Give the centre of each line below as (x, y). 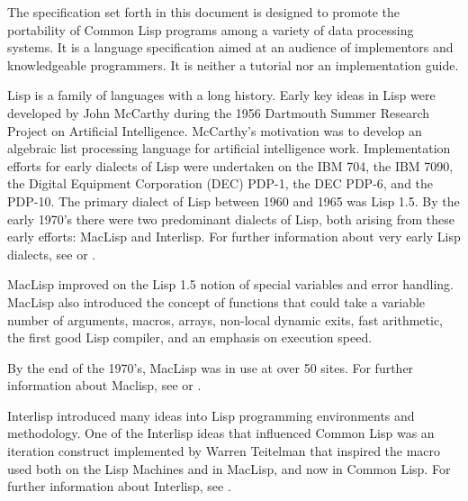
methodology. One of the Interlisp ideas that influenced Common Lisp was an (221, 433)
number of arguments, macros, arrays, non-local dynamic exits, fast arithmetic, (225, 319)
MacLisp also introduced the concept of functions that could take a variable (216, 301)
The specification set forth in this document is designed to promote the (204, 12)
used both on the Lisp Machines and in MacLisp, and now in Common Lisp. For (229, 468)
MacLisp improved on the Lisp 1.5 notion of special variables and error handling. (230, 284)
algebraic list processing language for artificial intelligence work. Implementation (229, 148)
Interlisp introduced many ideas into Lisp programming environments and (211, 415)
